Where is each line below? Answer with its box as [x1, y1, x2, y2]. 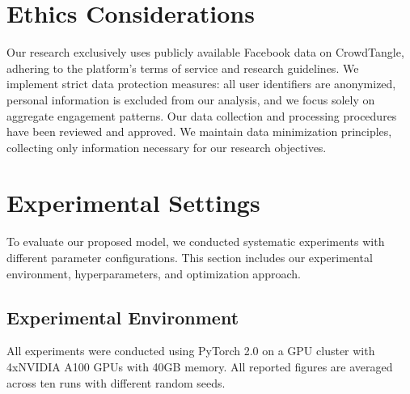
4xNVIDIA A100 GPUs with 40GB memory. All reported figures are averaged [6, 358, 393, 375]
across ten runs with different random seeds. [6, 374, 226, 391]
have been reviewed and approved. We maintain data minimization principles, [6, 123, 392, 140]
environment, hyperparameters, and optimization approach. [6, 265, 301, 282]
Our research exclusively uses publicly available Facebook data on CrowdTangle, [6, 44, 404, 61]
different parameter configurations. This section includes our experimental [6, 249, 373, 265]
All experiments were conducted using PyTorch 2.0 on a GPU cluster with [6, 342, 375, 359]
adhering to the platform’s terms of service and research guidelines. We [6, 59, 359, 76]
